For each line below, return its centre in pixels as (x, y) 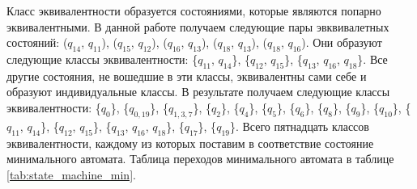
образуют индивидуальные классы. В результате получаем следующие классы (198, 92)
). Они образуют (342, 42)
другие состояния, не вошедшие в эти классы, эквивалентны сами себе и (187, 76)
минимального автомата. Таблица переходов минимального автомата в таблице (200, 159)
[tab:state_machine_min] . (71, 174)
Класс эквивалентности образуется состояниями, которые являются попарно (194, 10)
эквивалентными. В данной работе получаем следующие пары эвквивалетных (198, 26)
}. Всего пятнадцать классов (299, 126)
